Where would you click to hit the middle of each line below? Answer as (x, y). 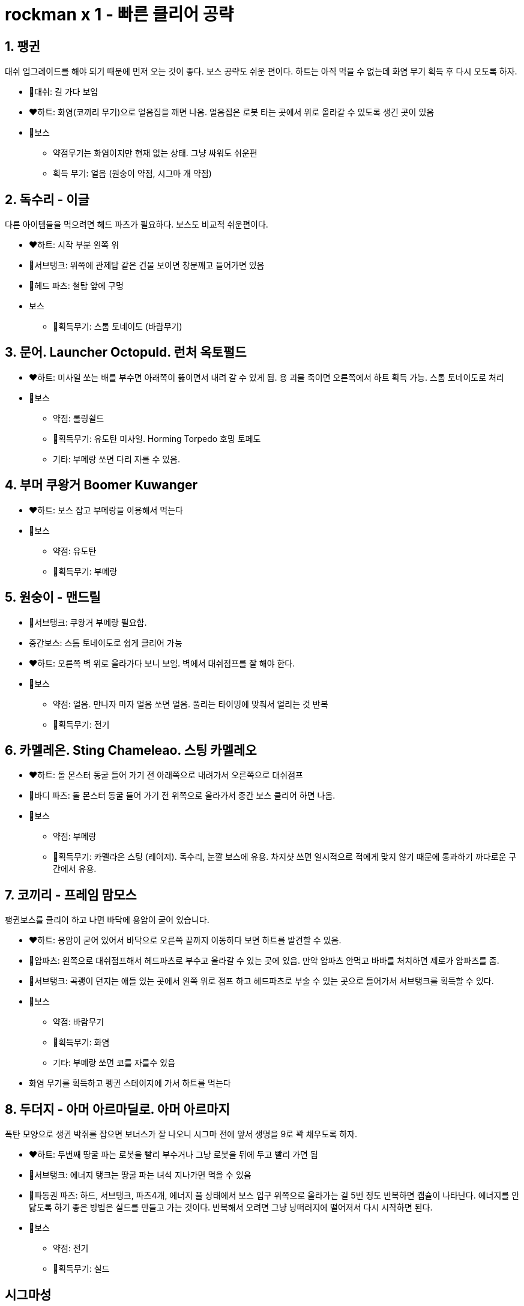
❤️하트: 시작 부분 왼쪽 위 (74, 245)
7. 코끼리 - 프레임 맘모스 (71, 895)
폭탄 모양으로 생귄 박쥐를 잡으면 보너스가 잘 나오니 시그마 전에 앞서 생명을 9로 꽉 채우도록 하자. (181, 1134)
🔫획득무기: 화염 (81, 1042)
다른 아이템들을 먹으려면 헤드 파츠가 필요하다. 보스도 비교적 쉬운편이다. (137, 225)
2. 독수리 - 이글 (47, 199)
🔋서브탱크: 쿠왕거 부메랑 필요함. (88, 622)
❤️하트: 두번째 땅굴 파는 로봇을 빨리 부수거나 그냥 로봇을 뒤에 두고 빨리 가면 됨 (173, 1155)
